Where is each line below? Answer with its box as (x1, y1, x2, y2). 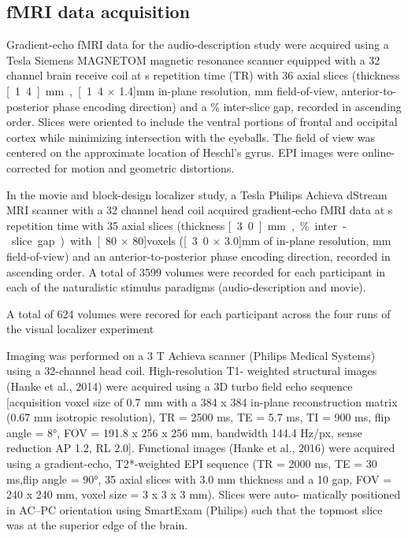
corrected (6, 159, 51, 176)
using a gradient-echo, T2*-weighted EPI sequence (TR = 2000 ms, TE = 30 (6, 455, 377, 472)
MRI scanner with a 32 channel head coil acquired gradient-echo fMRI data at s (6, 202, 393, 218)
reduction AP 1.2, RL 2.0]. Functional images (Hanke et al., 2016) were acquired (6, 440, 395, 456)
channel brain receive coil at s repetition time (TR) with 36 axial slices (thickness (6, 67, 400, 83)
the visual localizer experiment (6, 321, 154, 337)
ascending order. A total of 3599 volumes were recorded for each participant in (6, 263, 386, 280)
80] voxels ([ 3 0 (132, 232, 209, 249)
